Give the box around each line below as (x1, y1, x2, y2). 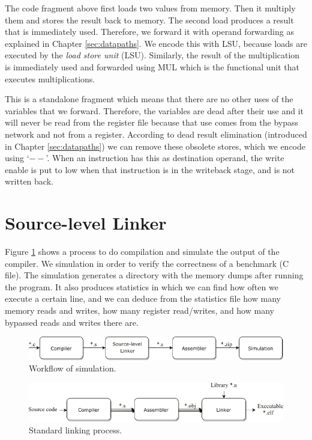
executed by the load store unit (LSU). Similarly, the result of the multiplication (5, 49, 300, 61)
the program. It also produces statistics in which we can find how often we (5, 280, 278, 293)
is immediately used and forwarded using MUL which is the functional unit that (5, 60, 300, 73)
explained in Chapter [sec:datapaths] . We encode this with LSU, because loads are (5, 37, 307, 49)
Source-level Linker (5, 210, 167, 235)
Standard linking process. (29, 423, 122, 436)
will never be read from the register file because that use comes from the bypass (5, 116, 299, 129)
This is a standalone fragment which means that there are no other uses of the (5, 93, 293, 105)
